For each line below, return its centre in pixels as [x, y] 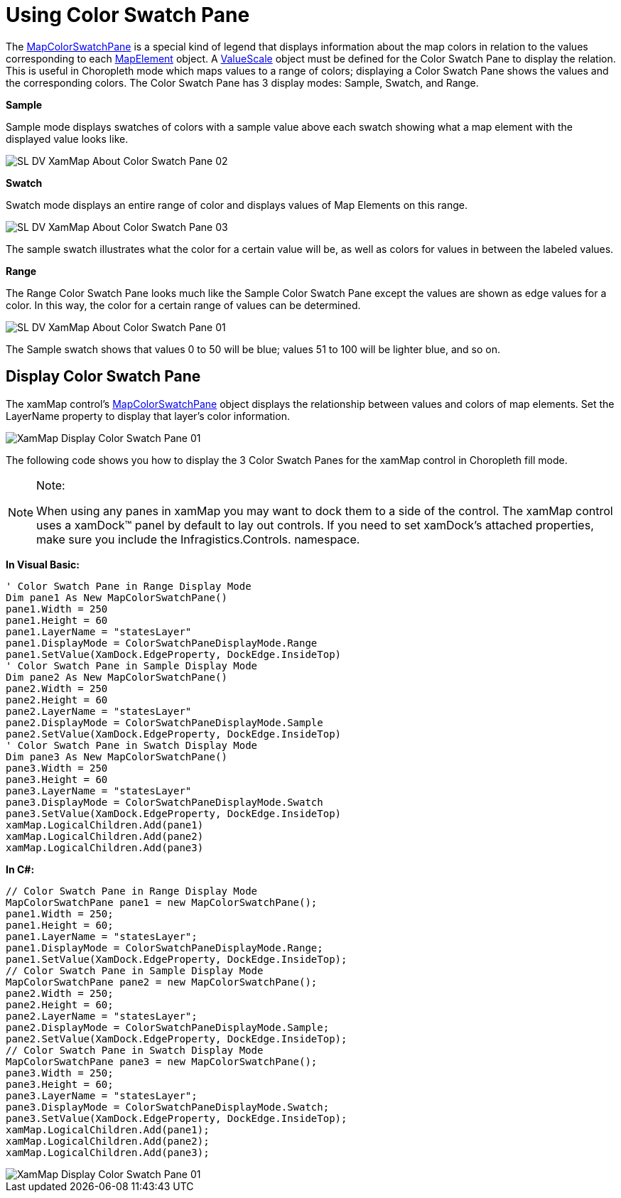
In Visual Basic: [43, 564]
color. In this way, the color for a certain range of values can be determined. [183, 305]
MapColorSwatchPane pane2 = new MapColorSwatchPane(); [162, 982]
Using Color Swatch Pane [128, 15]
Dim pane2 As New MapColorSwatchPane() [117, 677]
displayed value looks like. [67, 139]
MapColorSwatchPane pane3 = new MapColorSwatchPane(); [162, 1061]
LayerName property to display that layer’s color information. [148, 416]
